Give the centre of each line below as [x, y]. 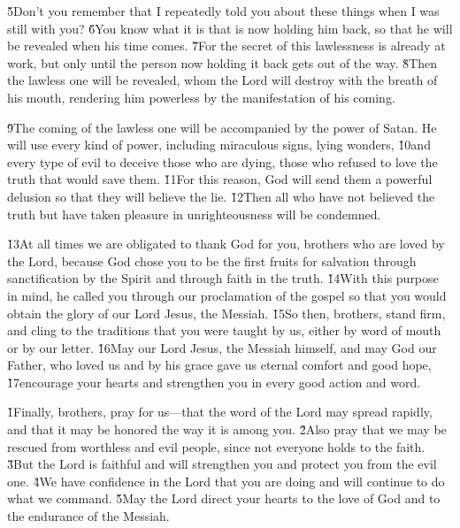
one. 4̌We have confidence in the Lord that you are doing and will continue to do [226, 481]
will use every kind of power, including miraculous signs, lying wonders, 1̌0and [219, 145]
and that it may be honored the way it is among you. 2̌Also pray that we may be [227, 429]
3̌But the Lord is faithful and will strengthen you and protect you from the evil [222, 464]
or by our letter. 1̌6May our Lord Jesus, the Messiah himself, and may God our [222, 347]
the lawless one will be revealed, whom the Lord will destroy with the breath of [222, 80]
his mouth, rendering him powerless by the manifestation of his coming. [201, 97]
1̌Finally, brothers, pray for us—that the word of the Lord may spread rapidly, [220, 412]
